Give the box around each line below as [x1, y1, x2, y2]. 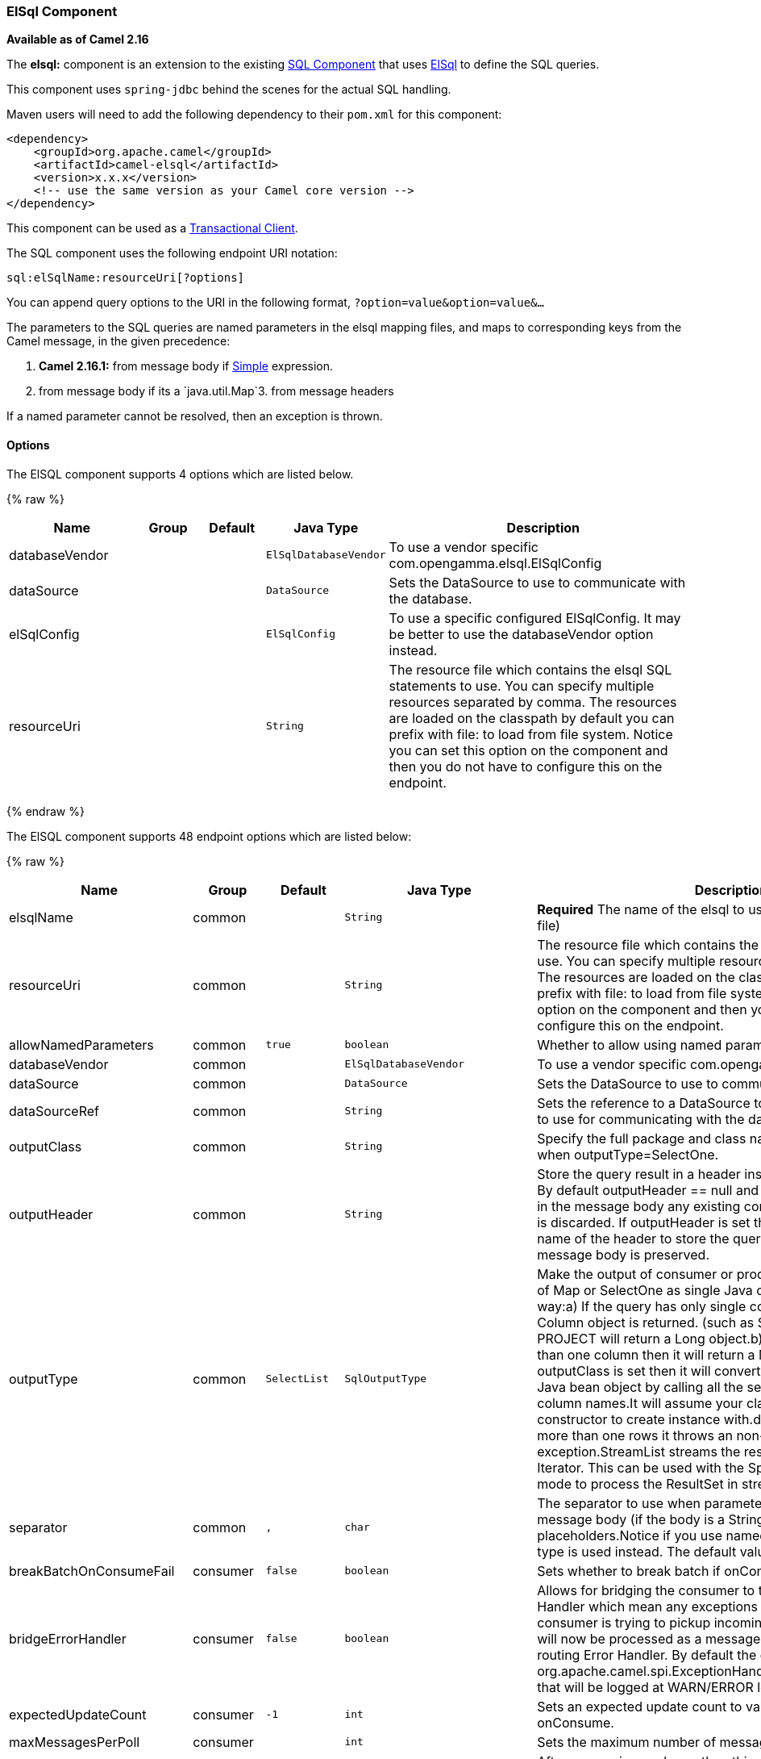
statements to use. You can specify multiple [389, 677, 655, 694]
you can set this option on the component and [389, 742, 668, 758]
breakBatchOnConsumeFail [9, 1562, 175, 1579]
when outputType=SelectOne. [537, 1146, 719, 1163]
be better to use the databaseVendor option [389, 625, 654, 642]
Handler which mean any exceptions [537, 1598, 758, 1615]
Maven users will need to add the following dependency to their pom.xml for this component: [6, 107, 502, 122]
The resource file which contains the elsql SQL [389, 661, 672, 678]
